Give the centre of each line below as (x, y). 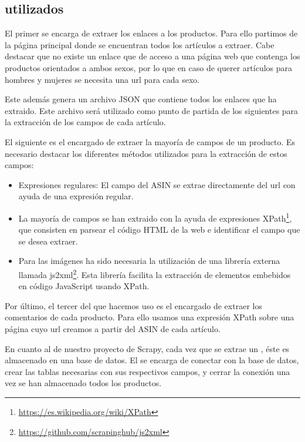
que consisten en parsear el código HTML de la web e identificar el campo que (159, 230)
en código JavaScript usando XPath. (84, 286)
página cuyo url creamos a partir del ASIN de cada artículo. (113, 328)
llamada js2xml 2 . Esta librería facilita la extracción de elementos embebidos (155, 273)
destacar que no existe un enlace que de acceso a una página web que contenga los (152, 56)
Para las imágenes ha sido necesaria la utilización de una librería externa (149, 261)
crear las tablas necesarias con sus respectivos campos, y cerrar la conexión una (148, 371)
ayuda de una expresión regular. (76, 196)
